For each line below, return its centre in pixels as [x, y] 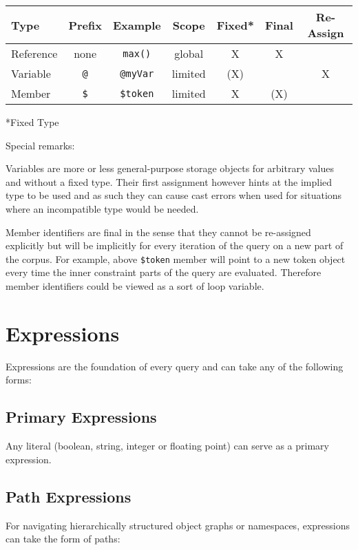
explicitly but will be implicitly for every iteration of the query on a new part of [175, 245]
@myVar [137, 73]
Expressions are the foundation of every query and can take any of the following [175, 366]
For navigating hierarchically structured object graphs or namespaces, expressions [178, 525]
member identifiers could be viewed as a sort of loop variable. [135, 286]
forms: [19, 380]
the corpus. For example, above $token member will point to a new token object [176, 258]
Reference [34, 53]
